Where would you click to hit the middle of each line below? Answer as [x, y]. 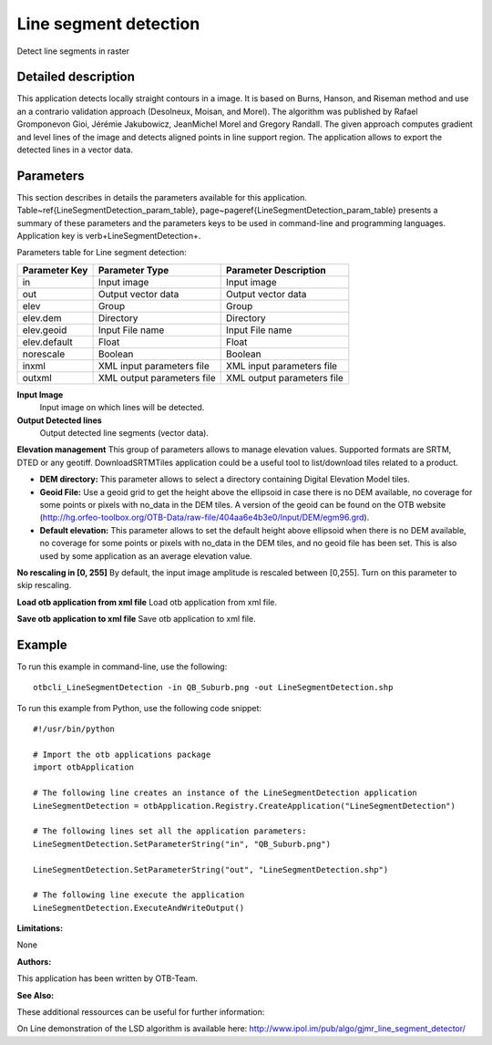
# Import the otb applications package [122, 754]
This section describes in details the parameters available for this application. [162, 197]
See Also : [36, 995]
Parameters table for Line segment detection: [102, 253]
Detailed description [76, 77]
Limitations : [40, 928]
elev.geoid [45, 330]
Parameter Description [277, 270]
